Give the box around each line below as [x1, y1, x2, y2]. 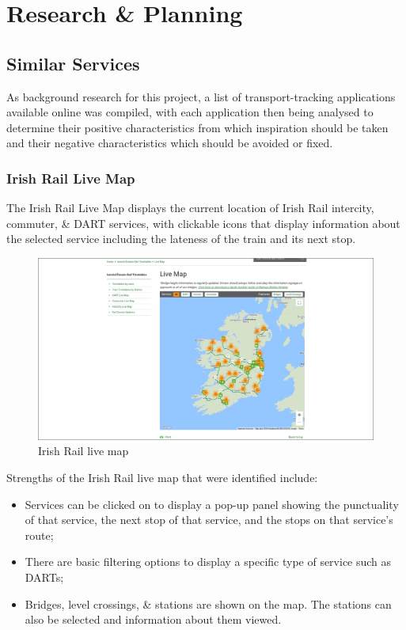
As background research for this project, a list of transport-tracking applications [6, 88, 396, 104]
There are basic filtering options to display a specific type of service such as [25, 553, 392, 570]
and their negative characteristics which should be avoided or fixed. [6, 135, 333, 151]
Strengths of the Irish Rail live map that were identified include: [6, 469, 318, 485]
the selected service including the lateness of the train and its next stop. [6, 230, 356, 247]
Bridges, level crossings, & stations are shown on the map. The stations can [25, 595, 392, 612]
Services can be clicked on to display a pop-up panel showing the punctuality [25, 495, 399, 512]
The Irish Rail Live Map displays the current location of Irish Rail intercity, [6, 199, 374, 216]
